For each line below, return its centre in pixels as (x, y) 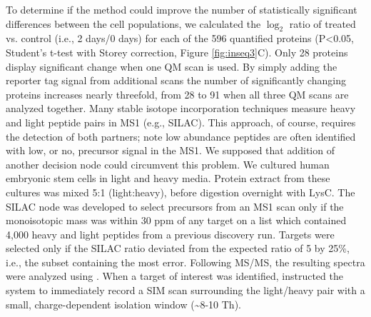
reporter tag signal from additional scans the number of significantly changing (176, 80)
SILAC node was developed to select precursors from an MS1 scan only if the (175, 206)
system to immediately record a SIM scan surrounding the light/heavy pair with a (185, 290)
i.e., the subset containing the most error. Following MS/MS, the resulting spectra (185, 262)
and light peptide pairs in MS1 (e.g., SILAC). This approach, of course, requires (181, 122)
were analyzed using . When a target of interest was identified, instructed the (174, 276)
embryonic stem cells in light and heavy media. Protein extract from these (168, 178)
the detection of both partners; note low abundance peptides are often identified (181, 136)
